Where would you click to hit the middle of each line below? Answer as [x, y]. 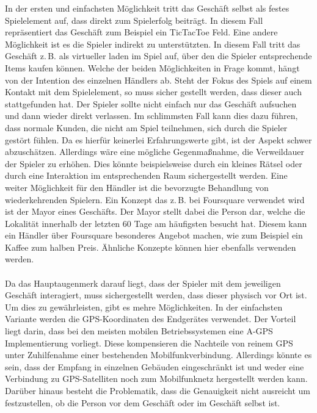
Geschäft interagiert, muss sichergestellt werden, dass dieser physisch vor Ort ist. [156, 295]
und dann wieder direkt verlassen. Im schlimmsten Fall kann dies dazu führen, [151, 116]
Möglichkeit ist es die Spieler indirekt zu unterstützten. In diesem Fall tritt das [153, 44]
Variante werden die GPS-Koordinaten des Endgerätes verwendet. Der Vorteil [151, 319]
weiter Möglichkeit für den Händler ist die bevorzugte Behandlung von [137, 187]
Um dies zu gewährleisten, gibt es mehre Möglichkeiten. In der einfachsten [144, 307]
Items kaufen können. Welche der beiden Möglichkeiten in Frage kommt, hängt [152, 67]
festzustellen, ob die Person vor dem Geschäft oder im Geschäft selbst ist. [143, 402]
